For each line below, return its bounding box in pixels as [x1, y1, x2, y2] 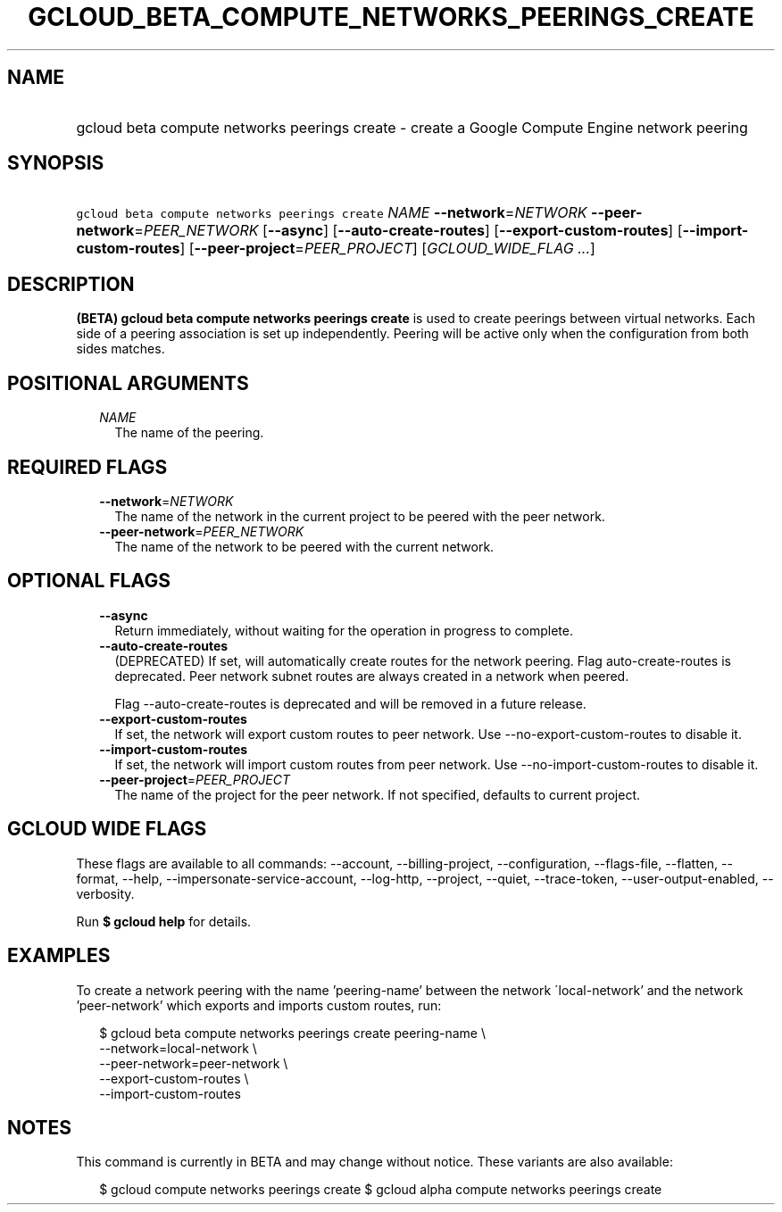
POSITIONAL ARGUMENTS [7, 371, 249, 394]
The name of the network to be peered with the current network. [114, 538, 495, 554]
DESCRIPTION [7, 272, 135, 295]
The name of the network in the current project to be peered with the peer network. [114, 508, 605, 524]
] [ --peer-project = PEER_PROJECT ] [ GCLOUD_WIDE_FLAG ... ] [179, 239, 595, 258]
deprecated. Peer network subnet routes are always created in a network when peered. [114, 668, 629, 684]
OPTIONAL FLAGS [7, 569, 171, 593]
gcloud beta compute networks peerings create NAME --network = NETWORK [76, 203, 587, 222]
